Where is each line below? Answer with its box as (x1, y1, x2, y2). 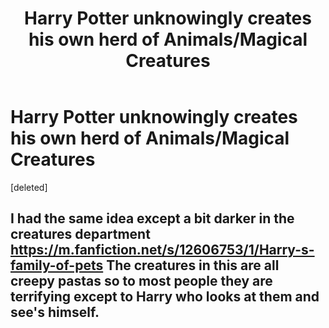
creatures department (10, 226, 151, 243)
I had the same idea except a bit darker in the (10, 210, 295, 227)
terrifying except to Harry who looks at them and (10, 288, 320, 306)
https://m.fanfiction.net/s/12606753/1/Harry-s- (10, 242, 315, 259)
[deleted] (10, 181, 48, 193)
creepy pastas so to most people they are (10, 273, 273, 290)
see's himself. (10, 304, 100, 321)
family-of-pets (10, 257, 104, 274)
